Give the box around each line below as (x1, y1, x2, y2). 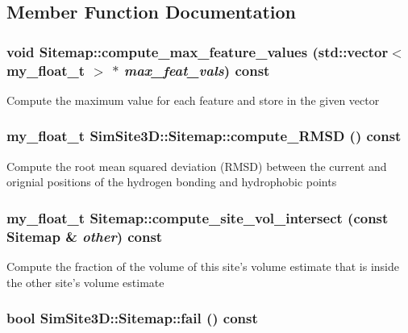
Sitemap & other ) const (6, 226, 163, 246)
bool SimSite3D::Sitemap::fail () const (6, 308, 258, 328)
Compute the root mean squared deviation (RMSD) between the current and (6, 157, 387, 174)
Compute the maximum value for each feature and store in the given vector (6, 91, 380, 108)
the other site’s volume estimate (6, 273, 164, 290)
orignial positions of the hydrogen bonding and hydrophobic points (6, 173, 337, 190)
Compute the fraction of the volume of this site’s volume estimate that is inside (6, 258, 399, 275)
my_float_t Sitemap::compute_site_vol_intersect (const (6, 207, 389, 227)
